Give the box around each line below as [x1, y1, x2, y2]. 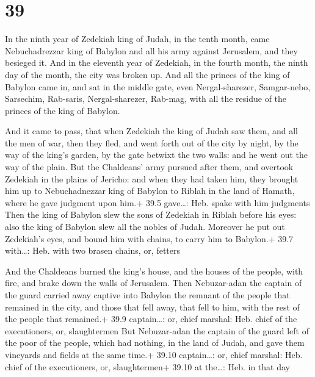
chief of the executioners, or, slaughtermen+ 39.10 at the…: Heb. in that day [5, 360, 290, 373]
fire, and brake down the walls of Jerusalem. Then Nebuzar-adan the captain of [5, 276, 302, 289]
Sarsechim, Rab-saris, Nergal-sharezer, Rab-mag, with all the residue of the [5, 92, 287, 105]
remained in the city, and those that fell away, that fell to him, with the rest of [5, 300, 300, 313]
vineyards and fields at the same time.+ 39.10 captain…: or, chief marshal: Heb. [5, 348, 303, 361]
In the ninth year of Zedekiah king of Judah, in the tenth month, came [5, 32, 270, 45]
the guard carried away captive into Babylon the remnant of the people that [5, 289, 290, 301]
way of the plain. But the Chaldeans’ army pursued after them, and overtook [5, 160, 294, 173]
